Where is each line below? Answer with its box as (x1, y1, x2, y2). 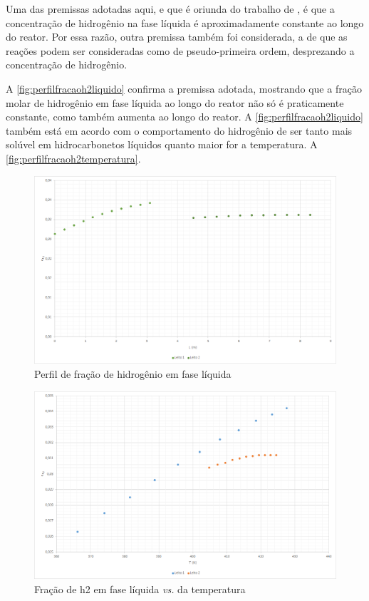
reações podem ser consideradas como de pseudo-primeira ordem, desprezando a (6, 43, 355, 58)
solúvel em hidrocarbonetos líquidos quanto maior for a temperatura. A (6, 137, 318, 152)
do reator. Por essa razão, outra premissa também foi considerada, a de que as (6, 29, 348, 44)
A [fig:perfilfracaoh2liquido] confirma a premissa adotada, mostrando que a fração (6, 81, 362, 96)
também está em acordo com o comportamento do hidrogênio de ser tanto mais (6, 123, 353, 138)
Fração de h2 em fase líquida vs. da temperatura (34, 582, 246, 596)
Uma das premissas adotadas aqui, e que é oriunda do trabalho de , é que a (6, 1, 335, 16)
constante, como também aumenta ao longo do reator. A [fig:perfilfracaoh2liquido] (6, 109, 363, 124)
